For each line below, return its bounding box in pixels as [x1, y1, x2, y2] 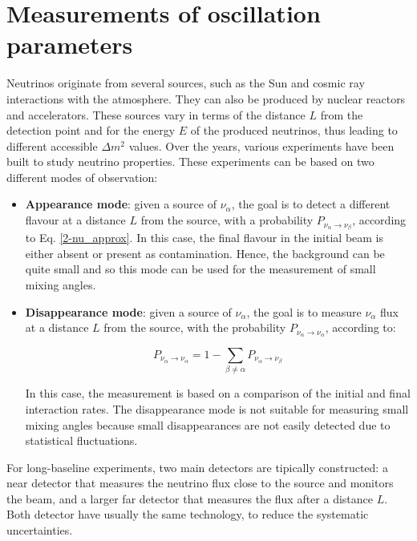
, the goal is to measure [246, 303, 362, 320]
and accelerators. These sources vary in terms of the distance [6, 106, 306, 123]
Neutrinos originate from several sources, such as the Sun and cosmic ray [6, 75, 365, 91]
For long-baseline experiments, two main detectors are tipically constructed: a [6, 458, 388, 475]
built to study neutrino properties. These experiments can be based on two [6, 153, 374, 170]
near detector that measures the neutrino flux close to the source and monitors [6, 474, 394, 491]
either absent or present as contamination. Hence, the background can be [25, 244, 385, 261]
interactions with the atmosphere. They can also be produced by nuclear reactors [6, 90, 406, 107]
